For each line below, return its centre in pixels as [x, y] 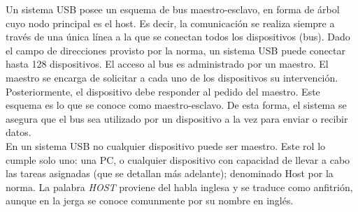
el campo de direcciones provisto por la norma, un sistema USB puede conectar [176, 50]
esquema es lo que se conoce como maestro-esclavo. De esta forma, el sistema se [176, 105]
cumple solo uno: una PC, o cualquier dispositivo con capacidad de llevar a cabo [178, 159]
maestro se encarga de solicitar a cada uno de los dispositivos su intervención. [172, 77]
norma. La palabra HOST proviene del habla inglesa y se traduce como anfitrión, [179, 187]
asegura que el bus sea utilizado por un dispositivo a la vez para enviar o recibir [177, 118]
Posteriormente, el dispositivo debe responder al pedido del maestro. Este [163, 91]
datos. [19, 132]
